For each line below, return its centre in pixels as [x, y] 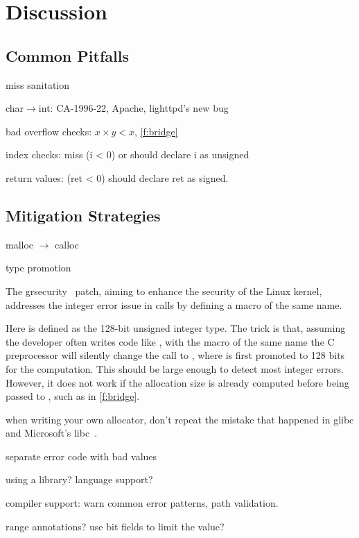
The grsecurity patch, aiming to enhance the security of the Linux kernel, [164, 291]
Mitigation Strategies [83, 215]
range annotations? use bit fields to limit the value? [115, 526]
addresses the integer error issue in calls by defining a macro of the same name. [174, 304]
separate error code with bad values [81, 456]
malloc [20, 244]
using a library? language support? [79, 479]
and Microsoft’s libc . [52, 433]
